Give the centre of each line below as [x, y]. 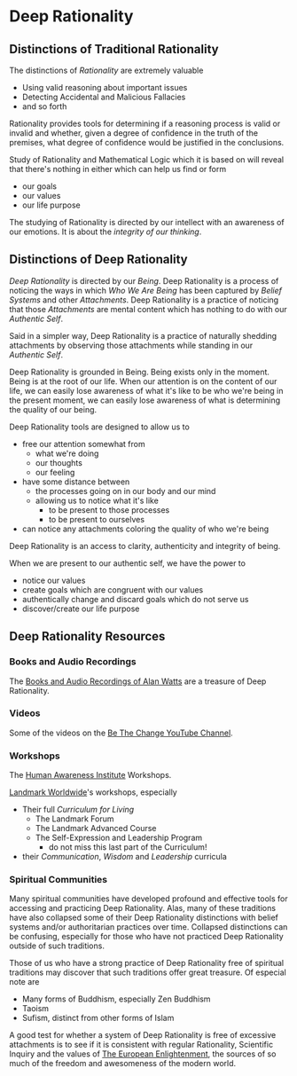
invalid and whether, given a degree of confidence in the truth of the [134, 133]
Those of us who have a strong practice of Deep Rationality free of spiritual [147, 963]
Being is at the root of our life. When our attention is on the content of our [143, 381]
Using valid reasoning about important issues [105, 87]
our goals [39, 186]
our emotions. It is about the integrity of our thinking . [106, 232]
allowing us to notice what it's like [97, 500]
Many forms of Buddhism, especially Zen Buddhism [116, 999]
